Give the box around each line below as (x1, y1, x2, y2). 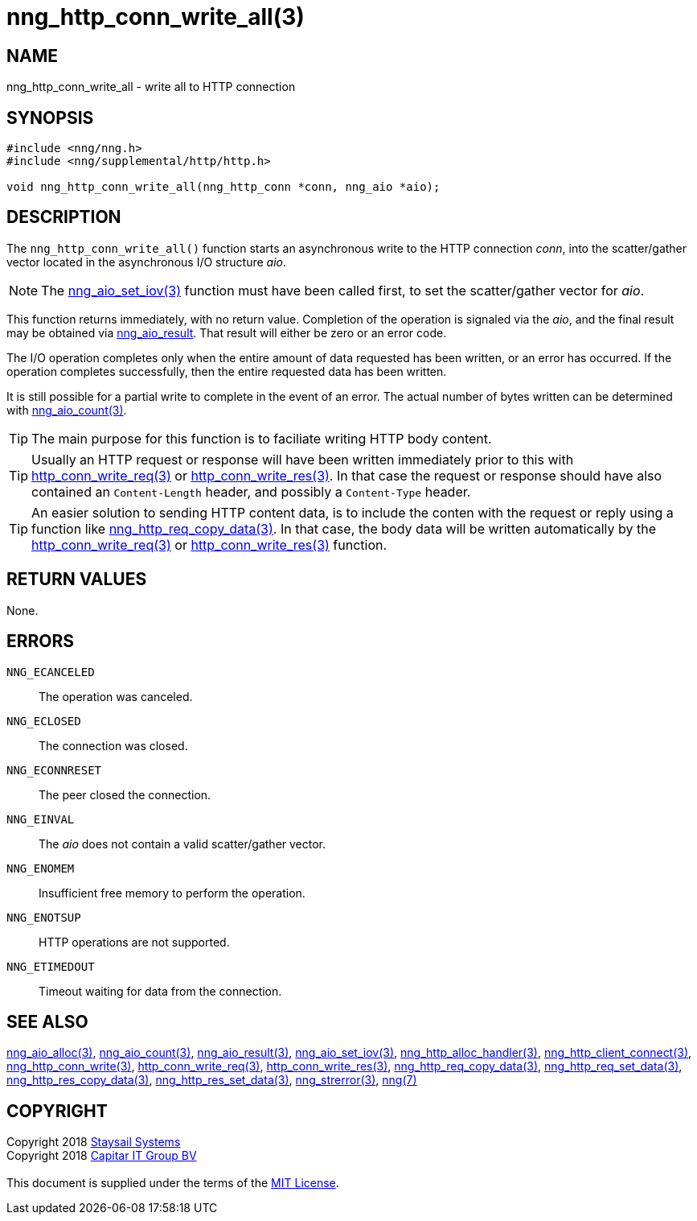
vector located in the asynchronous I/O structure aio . (6, 254, 287, 269)
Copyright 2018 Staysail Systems (6, 1135, 181, 1149)
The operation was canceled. (39, 689, 193, 703)
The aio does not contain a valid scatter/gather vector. (39, 836, 326, 851)
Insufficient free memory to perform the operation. (39, 885, 305, 900)
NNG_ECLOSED (6, 714, 81, 728)
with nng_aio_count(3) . (6, 402, 127, 417)
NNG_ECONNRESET (6, 763, 102, 777)
